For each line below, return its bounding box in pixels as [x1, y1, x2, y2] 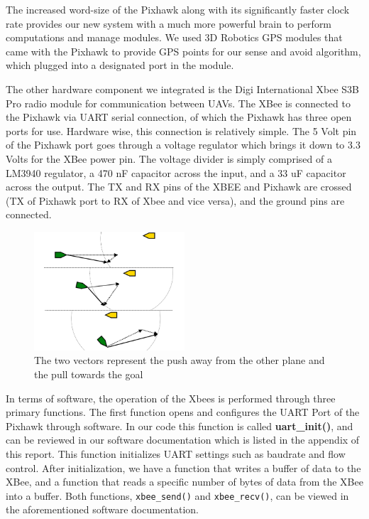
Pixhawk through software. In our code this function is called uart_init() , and [6, 418, 353, 433]
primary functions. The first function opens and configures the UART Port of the [6, 405, 360, 419]
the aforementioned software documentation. [6, 502, 199, 517]
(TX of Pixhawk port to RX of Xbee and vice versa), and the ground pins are [6, 193, 345, 208]
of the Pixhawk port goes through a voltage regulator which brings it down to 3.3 [6, 137, 360, 152]
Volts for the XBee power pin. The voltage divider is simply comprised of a [6, 151, 332, 166]
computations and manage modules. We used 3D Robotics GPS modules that [6, 30, 343, 45]
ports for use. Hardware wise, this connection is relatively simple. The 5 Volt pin [6, 123, 357, 138]
